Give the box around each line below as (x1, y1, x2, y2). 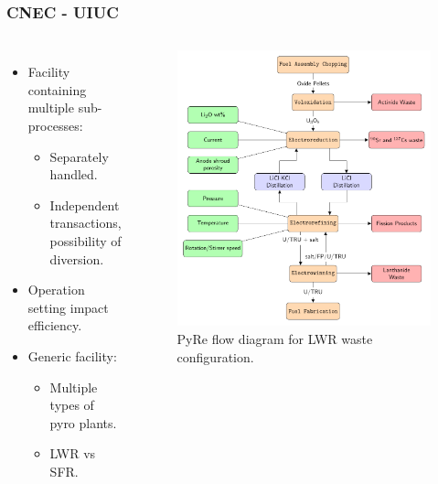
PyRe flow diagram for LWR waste (176, 329, 373, 349)
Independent (49, 195, 120, 214)
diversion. (49, 249, 104, 268)
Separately (49, 146, 109, 166)
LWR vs (49, 444, 96, 463)
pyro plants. (49, 413, 117, 432)
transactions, (49, 213, 122, 232)
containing (27, 80, 87, 99)
